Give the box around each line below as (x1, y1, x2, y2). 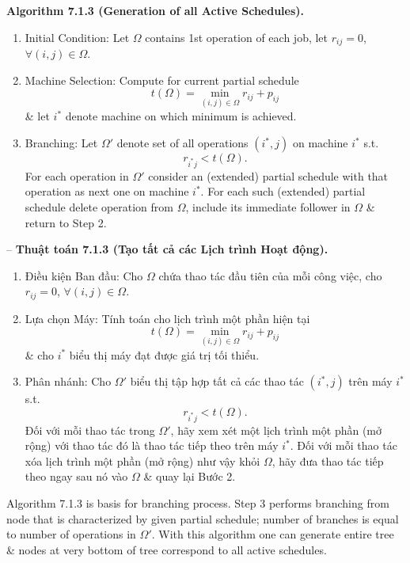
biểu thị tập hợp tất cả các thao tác (130, 373, 304, 390)
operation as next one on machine (25, 183, 189, 200)
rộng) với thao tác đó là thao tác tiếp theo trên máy (25, 437, 279, 454)
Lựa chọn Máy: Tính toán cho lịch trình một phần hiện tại (25, 310, 310, 326)
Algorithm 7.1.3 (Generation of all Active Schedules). (6, 2, 305, 18)
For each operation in (25, 167, 129, 184)
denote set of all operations (116, 135, 249, 151)
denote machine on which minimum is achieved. (65, 108, 297, 124)
